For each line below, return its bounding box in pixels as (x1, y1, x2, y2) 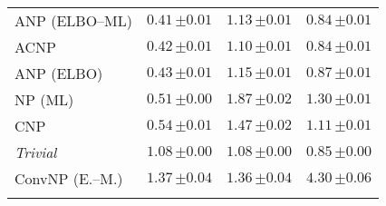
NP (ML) (14, 89, 74, 110)
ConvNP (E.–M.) (14, 168, 123, 189)
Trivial (14, 142, 57, 162)
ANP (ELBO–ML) (14, 10, 133, 31)
